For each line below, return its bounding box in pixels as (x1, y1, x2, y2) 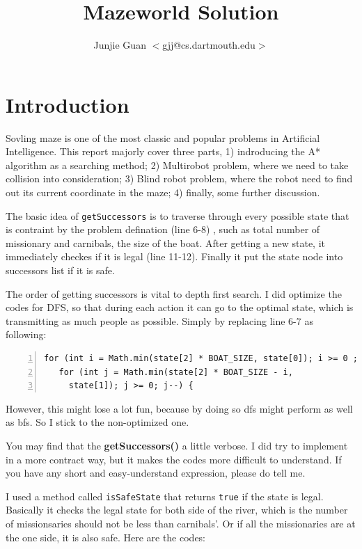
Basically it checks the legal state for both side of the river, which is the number (6, 502, 348, 517)
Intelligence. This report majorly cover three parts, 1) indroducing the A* (6, 144, 320, 159)
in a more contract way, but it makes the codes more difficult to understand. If (6, 452, 342, 466)
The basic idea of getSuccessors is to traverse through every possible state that (6, 208, 349, 223)
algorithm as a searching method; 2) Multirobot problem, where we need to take (6, 157, 349, 172)
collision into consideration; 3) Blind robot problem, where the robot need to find (6, 171, 353, 186)
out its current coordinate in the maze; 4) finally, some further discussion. (6, 185, 320, 200)
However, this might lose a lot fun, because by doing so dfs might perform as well (6, 401, 353, 415)
